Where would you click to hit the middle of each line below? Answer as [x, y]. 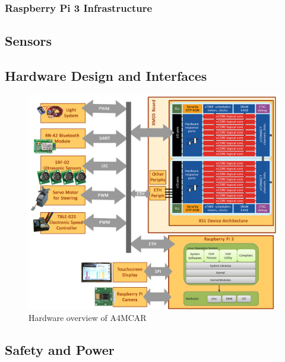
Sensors [28, 41]
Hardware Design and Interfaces [106, 76]
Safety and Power [60, 350]
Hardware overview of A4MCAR [88, 318]
